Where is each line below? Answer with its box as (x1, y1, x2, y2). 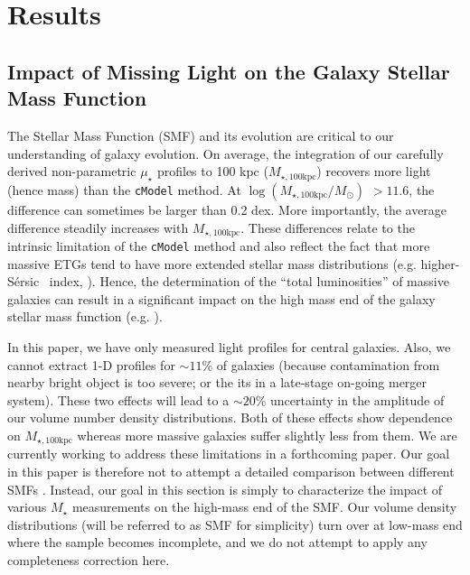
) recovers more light (316, 162, 431, 181)
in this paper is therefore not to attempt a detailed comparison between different (7, 462, 455, 481)
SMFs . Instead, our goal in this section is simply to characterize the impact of (7, 479, 443, 498)
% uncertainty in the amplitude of (255, 390, 445, 409)
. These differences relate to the (240, 218, 415, 236)
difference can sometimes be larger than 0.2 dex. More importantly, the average (7, 199, 447, 218)
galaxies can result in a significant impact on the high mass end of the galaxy (7, 289, 436, 308)
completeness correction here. (7, 551, 170, 570)
